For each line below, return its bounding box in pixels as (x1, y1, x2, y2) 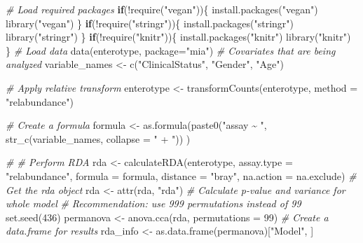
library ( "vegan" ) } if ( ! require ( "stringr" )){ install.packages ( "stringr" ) (6, 15, 294, 30)
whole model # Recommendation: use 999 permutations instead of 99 (6, 196, 301, 211)
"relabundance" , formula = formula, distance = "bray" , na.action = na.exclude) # (6, 168, 357, 183)
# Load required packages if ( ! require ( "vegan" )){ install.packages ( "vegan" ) (6, 2, 318, 16)
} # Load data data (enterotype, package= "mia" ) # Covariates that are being (6, 43, 336, 57)
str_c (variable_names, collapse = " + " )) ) (6, 131, 191, 146)
